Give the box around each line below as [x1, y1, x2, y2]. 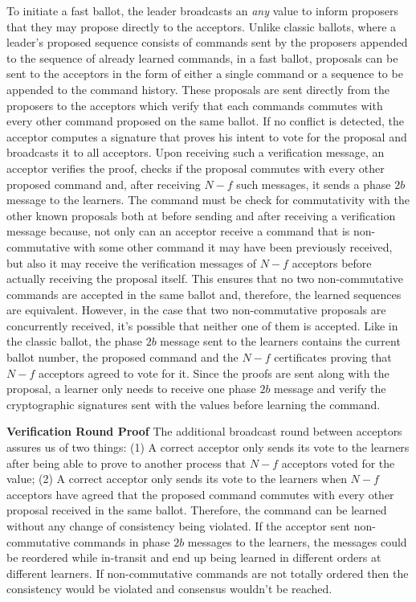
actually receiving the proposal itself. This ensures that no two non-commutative [6, 270, 403, 287]
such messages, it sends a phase [236, 175, 391, 192]
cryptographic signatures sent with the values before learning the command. [6, 395, 381, 412]
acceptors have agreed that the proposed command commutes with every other [6, 485, 394, 502]
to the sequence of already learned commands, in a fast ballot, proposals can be [6, 49, 398, 66]
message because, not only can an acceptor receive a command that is [6, 223, 350, 240]
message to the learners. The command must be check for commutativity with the [6, 191, 410, 208]
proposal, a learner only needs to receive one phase [6, 380, 256, 397]
